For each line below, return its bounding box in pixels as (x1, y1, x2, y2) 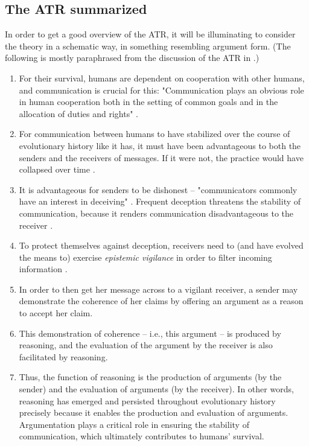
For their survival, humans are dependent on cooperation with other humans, (19, 71, 305, 84)
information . (19, 263, 68, 275)
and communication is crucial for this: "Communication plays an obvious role (19, 83, 304, 96)
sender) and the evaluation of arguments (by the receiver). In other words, (19, 383, 294, 395)
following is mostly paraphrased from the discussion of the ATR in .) (5, 51, 260, 64)
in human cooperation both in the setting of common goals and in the (19, 95, 278, 108)
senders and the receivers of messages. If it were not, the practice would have (19, 151, 304, 164)
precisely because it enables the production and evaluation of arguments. (19, 406, 288, 419)
